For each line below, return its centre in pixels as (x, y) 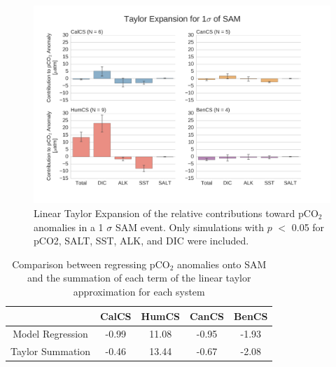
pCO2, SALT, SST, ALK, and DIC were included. (141, 241)
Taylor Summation (51, 351)
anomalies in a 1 (69, 227)
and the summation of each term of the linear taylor (139, 278)
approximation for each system (139, 291)
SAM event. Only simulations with (190, 227)
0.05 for (308, 227)
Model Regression (50, 334)
